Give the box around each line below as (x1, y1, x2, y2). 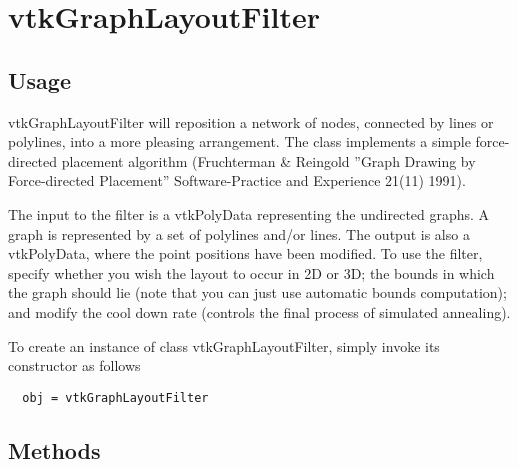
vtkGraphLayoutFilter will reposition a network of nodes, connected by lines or (8, 111, 494, 132)
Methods (8, 434, 101, 465)
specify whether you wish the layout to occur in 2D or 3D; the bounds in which (8, 262, 495, 283)
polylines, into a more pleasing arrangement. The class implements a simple (8, 131, 471, 152)
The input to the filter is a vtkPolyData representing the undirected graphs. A (8, 203, 490, 224)
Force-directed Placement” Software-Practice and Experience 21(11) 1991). (8, 170, 466, 191)
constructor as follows (8, 355, 141, 376)
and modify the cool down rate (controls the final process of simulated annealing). (8, 301, 511, 322)
